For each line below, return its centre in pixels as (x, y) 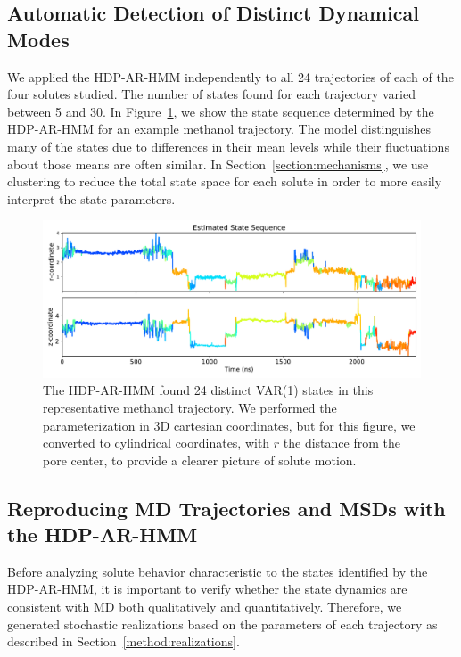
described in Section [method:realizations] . (123, 641)
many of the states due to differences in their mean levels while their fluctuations (228, 146)
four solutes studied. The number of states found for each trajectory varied (211, 94)
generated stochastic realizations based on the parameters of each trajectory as (222, 624)
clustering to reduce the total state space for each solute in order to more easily (225, 181)
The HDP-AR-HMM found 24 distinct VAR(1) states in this (208, 390)
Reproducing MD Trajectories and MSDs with (226, 508)
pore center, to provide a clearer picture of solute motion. (200, 460)
